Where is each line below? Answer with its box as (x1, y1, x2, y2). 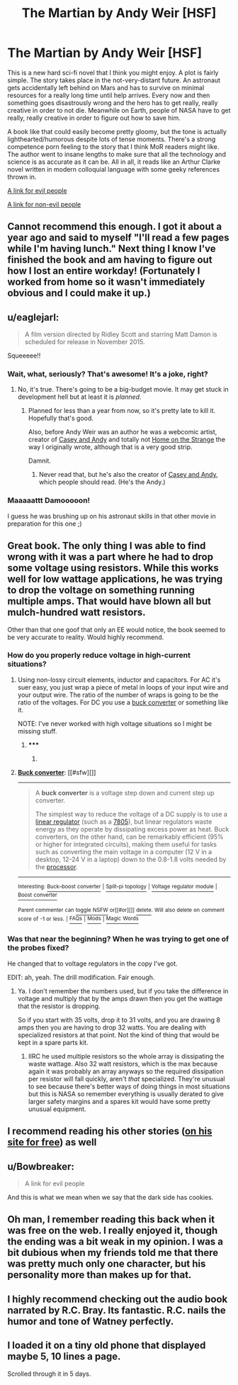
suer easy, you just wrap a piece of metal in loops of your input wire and (17, 683, 229, 691)
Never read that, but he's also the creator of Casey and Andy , (38, 470, 218, 479)
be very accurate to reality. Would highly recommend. (7, 633, 164, 641)
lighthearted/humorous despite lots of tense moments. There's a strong (7, 135, 216, 143)
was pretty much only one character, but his (7, 1258, 206, 1270)
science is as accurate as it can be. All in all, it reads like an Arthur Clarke (7, 158, 221, 166)
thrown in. (7, 172, 37, 181)
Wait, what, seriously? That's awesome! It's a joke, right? (7, 369, 209, 379)
